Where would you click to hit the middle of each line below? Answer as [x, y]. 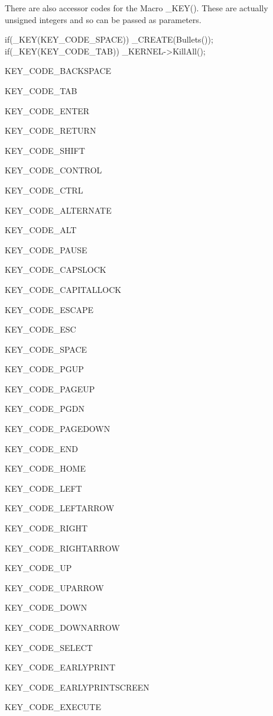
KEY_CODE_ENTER [47, 110]
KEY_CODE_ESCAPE [49, 309]
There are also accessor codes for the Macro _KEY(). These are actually [136, 8]
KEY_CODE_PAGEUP [50, 388]
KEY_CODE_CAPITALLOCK [63, 289]
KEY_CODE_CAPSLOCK [56, 270]
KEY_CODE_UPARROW [54, 587]
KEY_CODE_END [41, 448]
